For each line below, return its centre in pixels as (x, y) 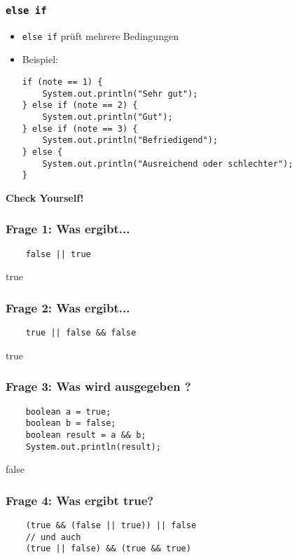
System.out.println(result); (93, 447)
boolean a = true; (68, 412)
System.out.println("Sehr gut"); (120, 94)
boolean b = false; (71, 423)
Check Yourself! (45, 197)
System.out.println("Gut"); (108, 117)
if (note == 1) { (62, 82)
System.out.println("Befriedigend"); (130, 140)
